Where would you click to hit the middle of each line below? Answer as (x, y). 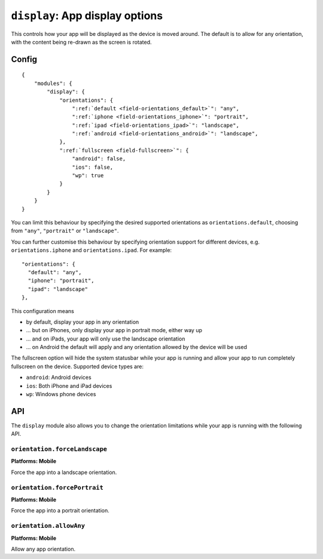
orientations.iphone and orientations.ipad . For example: (92, 250)
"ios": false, (93, 167)
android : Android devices (59, 378)
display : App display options (87, 16)
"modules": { (53, 83)
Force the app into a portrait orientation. (60, 511)
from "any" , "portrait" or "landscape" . (65, 231)
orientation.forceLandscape (59, 449)
